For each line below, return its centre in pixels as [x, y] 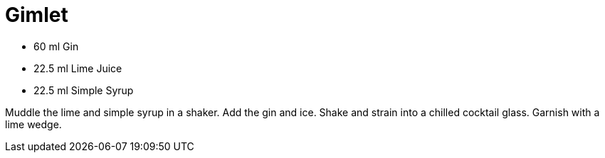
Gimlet [37, 15]
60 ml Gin [56, 46]
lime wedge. [33, 124]
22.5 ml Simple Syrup [84, 90]
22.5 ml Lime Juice [78, 68]
